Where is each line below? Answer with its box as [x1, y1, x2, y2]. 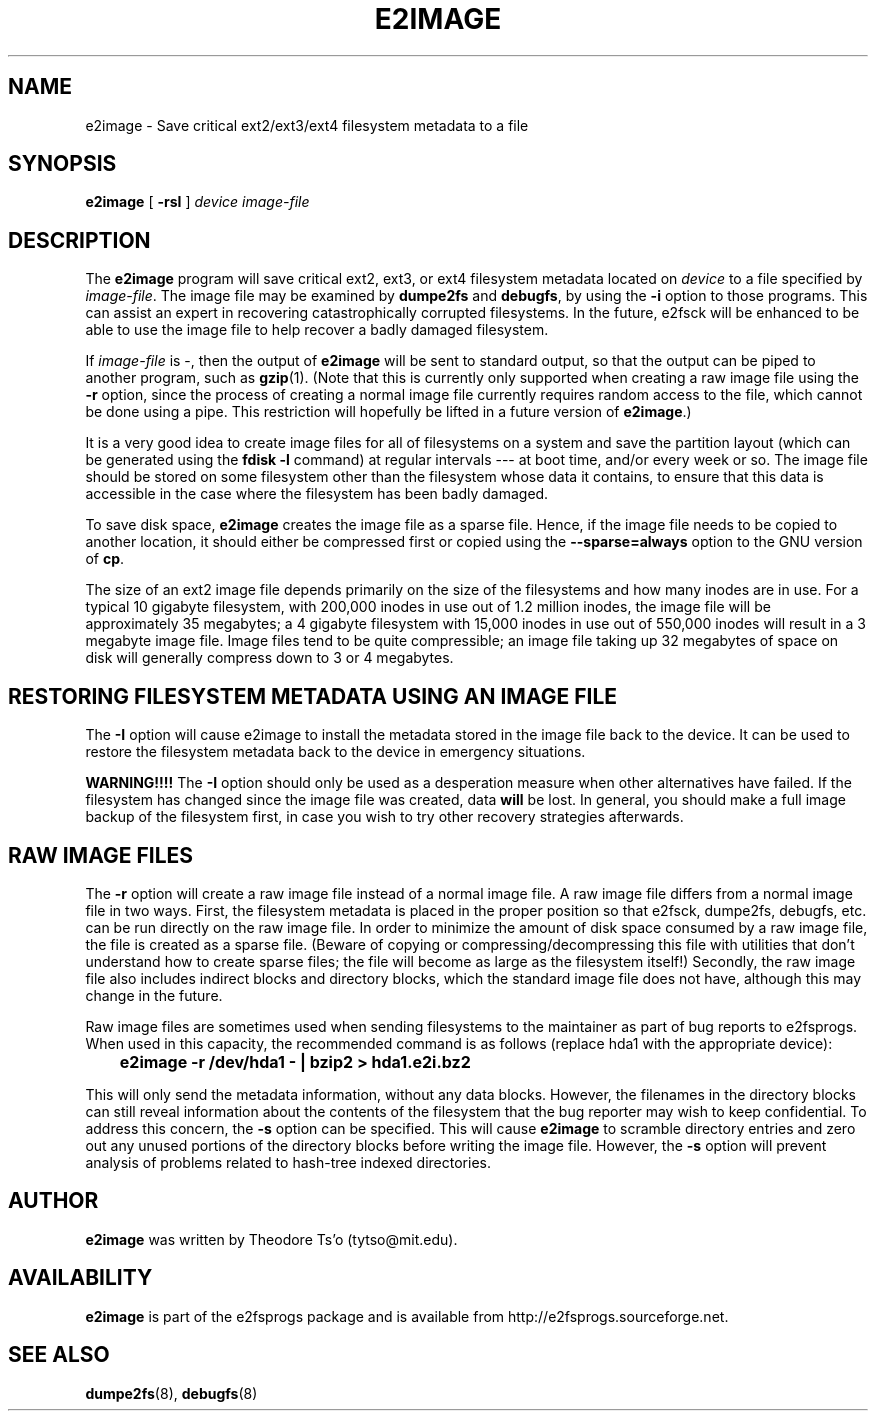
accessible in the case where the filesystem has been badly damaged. [85, 485, 549, 503]
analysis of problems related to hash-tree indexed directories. [85, 1153, 491, 1171]
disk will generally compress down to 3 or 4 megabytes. [85, 649, 454, 667]
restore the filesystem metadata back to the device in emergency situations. [85, 743, 586, 761]
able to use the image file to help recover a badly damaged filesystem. [85, 321, 549, 339]
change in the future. [85, 986, 223, 1004]
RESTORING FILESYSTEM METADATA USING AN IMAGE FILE [8, 683, 618, 709]
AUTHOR [8, 1188, 99, 1214]
